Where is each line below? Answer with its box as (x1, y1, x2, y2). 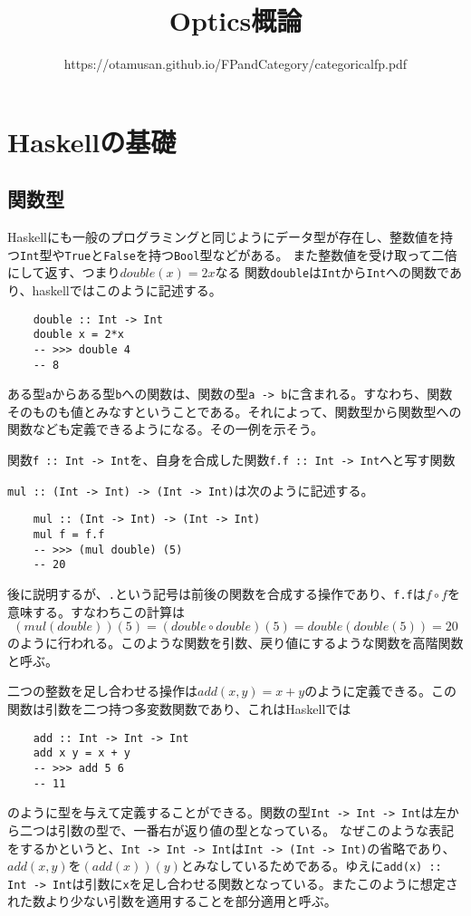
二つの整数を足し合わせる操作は (7, 681, 197, 700)
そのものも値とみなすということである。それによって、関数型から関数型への (7, 401, 462, 420)
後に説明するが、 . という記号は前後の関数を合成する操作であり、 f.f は (7, 584, 426, 603)
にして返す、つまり (7, 263, 120, 282)
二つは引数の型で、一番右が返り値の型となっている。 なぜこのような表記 (19, 820, 454, 839)
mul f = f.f (33, 528, 105, 542)
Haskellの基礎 (7, 122, 177, 159)
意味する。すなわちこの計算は (7, 602, 185, 621)
